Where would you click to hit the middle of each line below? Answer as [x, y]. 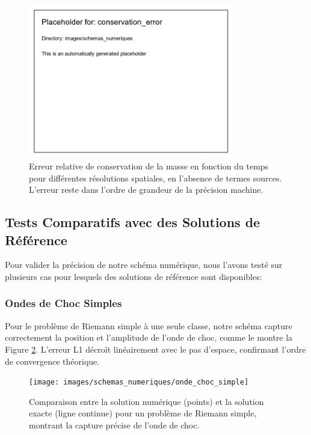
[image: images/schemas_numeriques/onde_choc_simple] [139, 382]
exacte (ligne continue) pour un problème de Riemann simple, [143, 413]
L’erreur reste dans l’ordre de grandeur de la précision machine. [146, 190]
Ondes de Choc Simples [63, 303]
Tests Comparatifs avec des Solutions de [133, 222]
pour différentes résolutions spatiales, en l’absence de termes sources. [155, 178]
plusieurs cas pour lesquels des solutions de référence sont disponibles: [134, 276]
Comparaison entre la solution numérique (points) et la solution [146, 401]
